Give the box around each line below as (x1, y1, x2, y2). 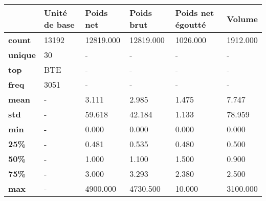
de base (43, 18, 75, 30)
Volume (227, 12, 258, 25)
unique (8, 49, 36, 61)
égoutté (175, 18, 206, 30)
